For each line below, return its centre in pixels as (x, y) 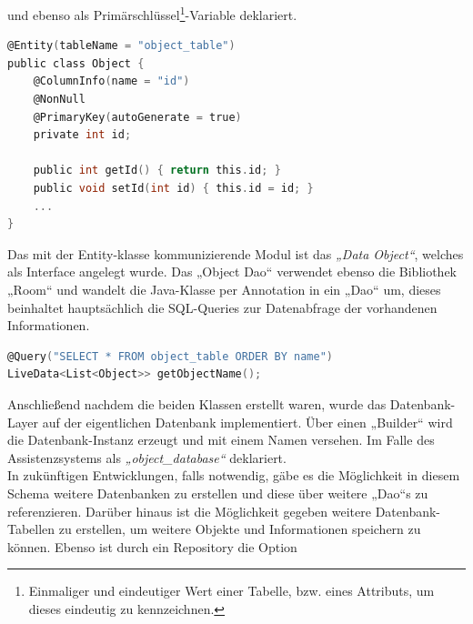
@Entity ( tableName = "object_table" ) (121, 46)
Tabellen (31, 529)
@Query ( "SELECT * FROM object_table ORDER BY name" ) (170, 356)
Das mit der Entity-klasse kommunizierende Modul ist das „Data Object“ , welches (236, 253)
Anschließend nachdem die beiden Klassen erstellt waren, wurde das (197, 403)
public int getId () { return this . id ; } (157, 171)
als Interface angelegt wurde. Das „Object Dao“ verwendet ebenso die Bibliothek (232, 272)
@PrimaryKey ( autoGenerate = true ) (137, 117)
